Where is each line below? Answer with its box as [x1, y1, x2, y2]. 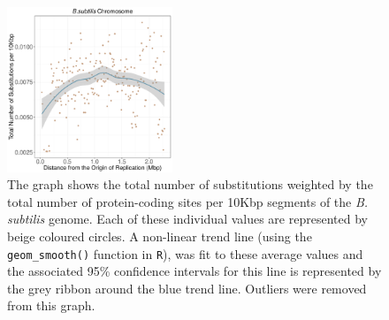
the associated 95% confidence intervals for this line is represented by [7, 262, 382, 280]
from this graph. [7, 296, 95, 315]
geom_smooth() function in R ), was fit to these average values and [7, 244, 363, 263]
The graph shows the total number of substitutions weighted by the [7, 175, 373, 194]
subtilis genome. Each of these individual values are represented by [7, 210, 368, 228]
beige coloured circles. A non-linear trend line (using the [7, 226, 312, 245]
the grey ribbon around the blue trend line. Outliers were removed [7, 278, 367, 297]
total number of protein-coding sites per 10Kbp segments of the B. [7, 192, 369, 210]
